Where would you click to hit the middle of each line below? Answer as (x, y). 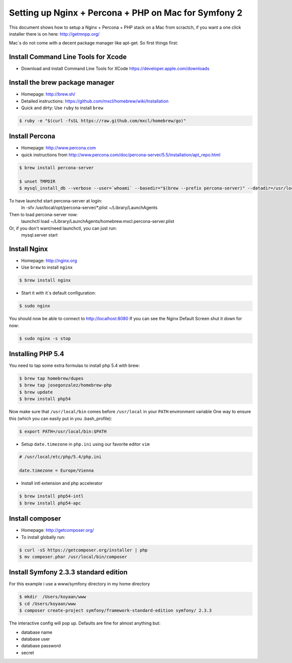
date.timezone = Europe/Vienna (57, 471)
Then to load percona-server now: (43, 214)
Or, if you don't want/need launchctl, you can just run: (63, 228)
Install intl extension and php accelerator (62, 483)
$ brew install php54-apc (50, 503)
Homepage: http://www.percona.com (59, 148)
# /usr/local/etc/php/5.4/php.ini (60, 457)
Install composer (35, 519)
